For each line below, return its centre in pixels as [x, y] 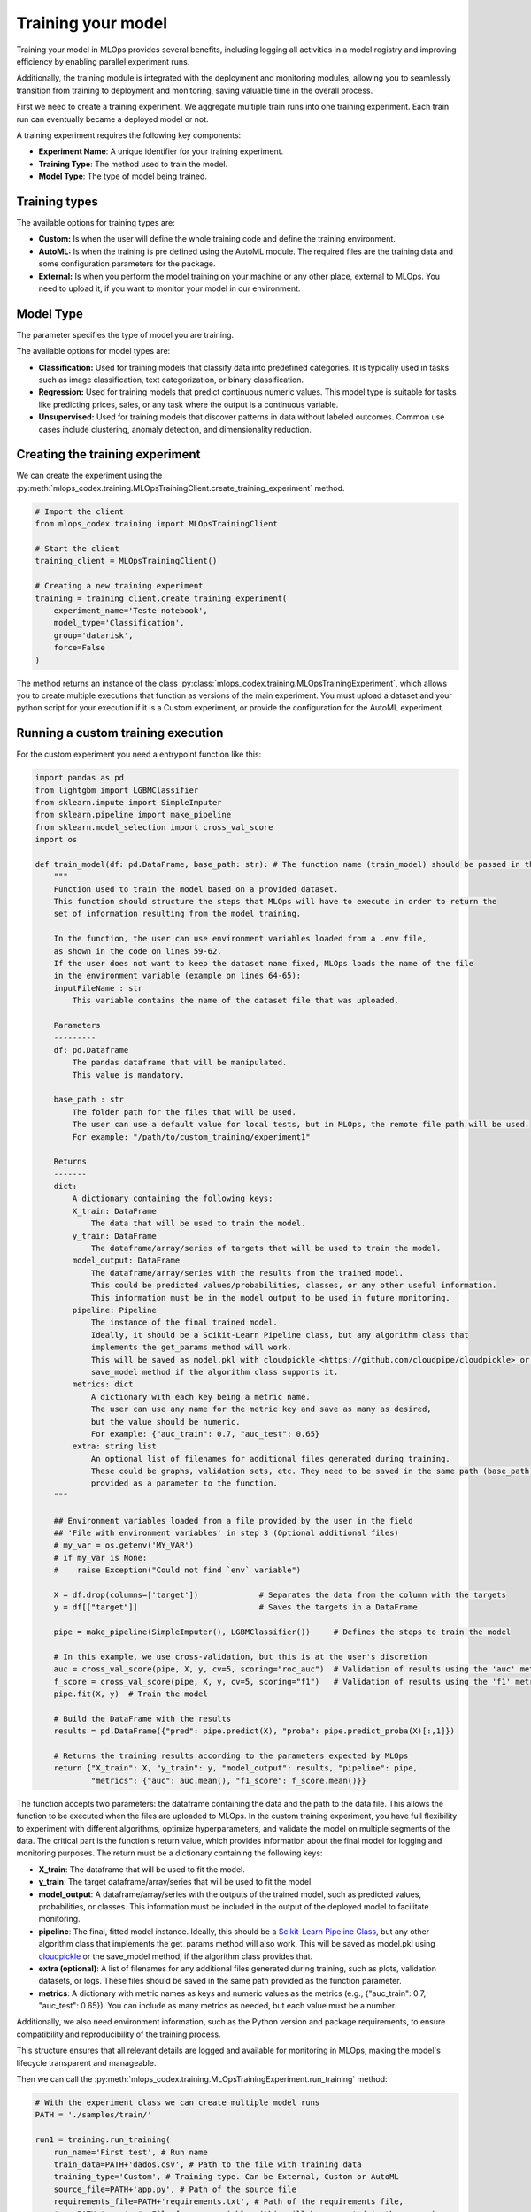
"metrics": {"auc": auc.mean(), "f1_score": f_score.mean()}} [229, 1780]
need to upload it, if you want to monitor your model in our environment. [169, 288]
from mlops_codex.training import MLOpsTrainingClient [156, 524]
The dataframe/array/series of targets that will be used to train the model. [266, 1248]
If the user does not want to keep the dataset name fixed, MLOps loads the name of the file [263, 964]
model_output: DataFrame [126, 1260]
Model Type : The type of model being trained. [123, 176]
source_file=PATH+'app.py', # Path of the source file [175, 2189]
